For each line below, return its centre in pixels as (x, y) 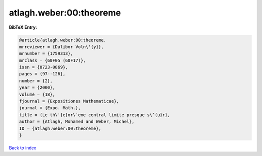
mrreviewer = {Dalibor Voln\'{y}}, (61, 47)
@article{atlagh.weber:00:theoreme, (63, 40)
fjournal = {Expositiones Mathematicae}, (69, 101)
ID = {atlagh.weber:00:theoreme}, (60, 128)
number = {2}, (36, 81)
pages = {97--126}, (42, 74)
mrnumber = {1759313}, (46, 54)
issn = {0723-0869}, (43, 67)
